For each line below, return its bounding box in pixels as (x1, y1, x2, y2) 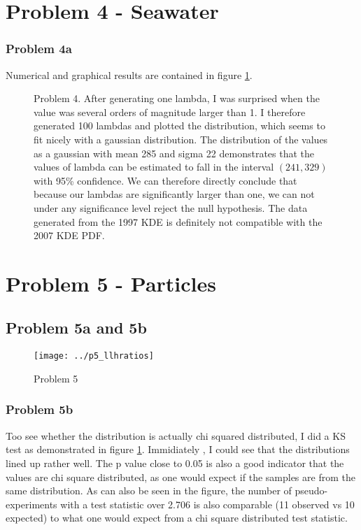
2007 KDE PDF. (34, 228, 105, 243)
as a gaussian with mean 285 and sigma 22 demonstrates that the (34, 145, 315, 160)
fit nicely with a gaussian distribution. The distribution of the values (34, 131, 328, 146)
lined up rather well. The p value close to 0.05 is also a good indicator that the (6, 455, 344, 470)
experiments (6, 496, 57, 511)
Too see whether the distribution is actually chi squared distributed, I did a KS (6, 428, 346, 443)
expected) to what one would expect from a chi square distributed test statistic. (6, 510, 348, 525)
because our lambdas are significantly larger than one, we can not (34, 187, 315, 201)
